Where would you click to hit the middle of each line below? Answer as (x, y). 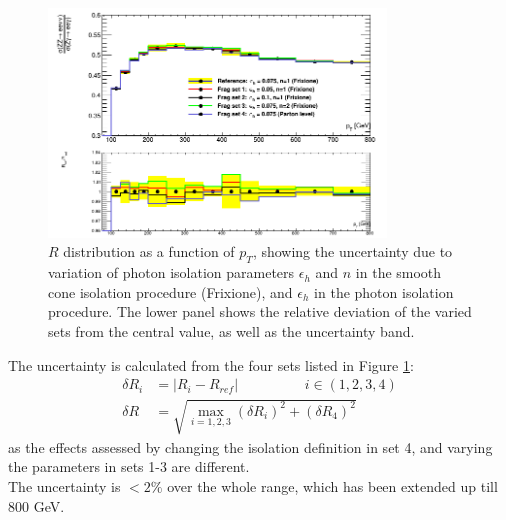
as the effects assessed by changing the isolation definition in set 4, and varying (250, 446)
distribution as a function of (149, 251)
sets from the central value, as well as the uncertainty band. (231, 331)
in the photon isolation (384, 291)
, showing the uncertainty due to (352, 251)
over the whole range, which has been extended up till (332, 486)
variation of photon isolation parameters (171, 272)
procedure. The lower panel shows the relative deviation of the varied (260, 311)
